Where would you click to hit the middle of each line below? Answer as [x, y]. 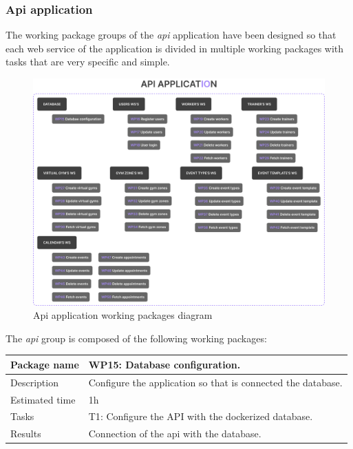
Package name [45, 364]
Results [26, 434]
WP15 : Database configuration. [164, 364]
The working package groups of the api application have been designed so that [171, 35]
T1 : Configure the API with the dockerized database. [201, 416]
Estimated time [43, 399]
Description [34, 382]
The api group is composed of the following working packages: [136, 338]
